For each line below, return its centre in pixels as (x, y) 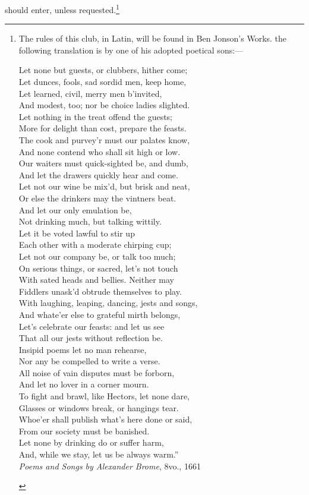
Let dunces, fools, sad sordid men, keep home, (103, 82)
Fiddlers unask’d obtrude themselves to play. (100, 291)
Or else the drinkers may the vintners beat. (97, 198)
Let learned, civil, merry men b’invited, (90, 93)
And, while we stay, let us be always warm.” (99, 454)
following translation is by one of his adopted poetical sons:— (131, 50)
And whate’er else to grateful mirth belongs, (100, 314)
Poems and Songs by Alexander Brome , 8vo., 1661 (110, 466)
